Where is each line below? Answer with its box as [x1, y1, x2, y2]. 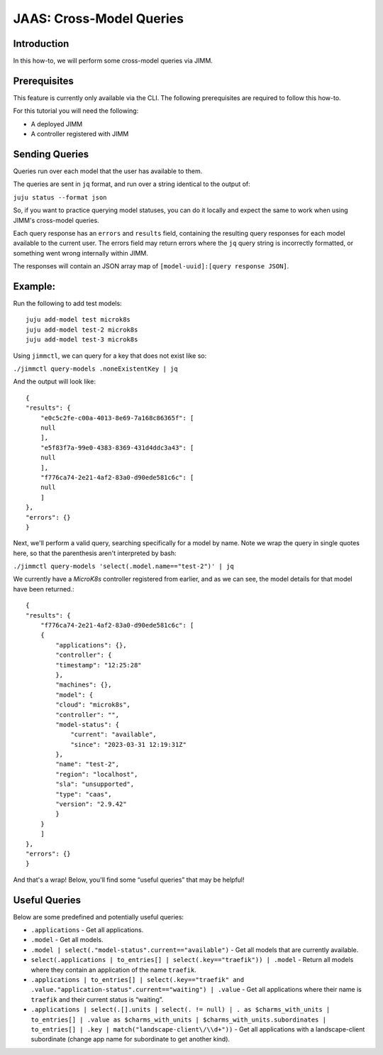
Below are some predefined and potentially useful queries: [13, 912, 184, 921]
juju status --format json [13, 193, 107, 202]
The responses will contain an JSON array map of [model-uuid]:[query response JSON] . [13, 262, 289, 270]
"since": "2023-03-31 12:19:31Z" [70, 740, 187, 748]
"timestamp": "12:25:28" [55, 661, 142, 669]
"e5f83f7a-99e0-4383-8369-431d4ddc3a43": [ [40, 444, 194, 452]
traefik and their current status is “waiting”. [30, 995, 164, 1004]
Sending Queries [13, 148, 89, 160]
